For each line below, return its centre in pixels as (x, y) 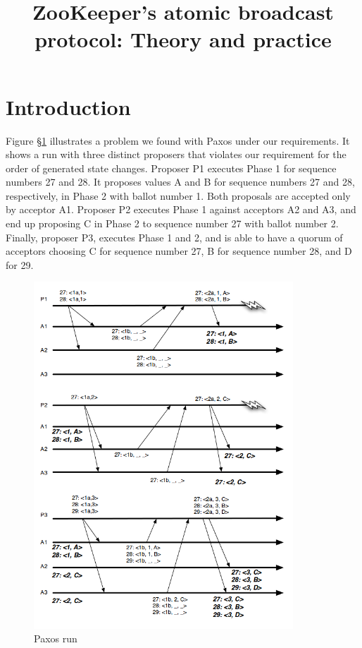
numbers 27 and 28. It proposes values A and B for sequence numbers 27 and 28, (180, 182)
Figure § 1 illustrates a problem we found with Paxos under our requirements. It (178, 140)
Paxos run (56, 638)
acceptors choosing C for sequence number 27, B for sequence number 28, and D (179, 251)
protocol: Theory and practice (183, 39)
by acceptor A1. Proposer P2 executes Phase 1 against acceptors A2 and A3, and (181, 209)
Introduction (68, 106)
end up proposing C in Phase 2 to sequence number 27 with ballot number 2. (172, 223)
